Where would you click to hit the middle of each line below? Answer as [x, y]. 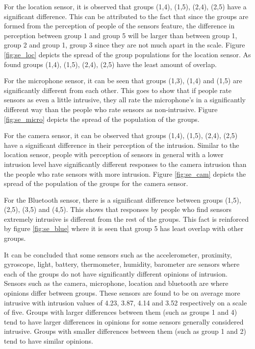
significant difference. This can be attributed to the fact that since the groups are [126, 16]
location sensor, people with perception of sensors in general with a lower [114, 154]
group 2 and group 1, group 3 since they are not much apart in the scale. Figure [125, 45]
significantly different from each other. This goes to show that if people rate [118, 90]
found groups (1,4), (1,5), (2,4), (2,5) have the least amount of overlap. [110, 64]
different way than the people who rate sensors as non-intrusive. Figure [111, 109]
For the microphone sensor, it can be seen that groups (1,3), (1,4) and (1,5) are [123, 81]
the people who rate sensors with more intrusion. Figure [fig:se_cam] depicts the [125, 174]
